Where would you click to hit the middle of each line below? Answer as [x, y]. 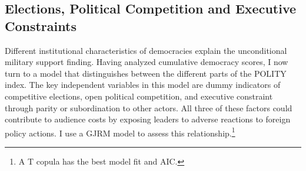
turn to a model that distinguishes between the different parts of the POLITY [146, 73]
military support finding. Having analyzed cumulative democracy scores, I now [147, 62]
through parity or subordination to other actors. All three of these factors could [149, 107]
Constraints [41, 25]
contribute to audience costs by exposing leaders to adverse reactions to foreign [148, 119]
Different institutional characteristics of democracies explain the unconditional [146, 50]
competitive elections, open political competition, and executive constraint [139, 96]
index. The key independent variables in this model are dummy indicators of [143, 85]
